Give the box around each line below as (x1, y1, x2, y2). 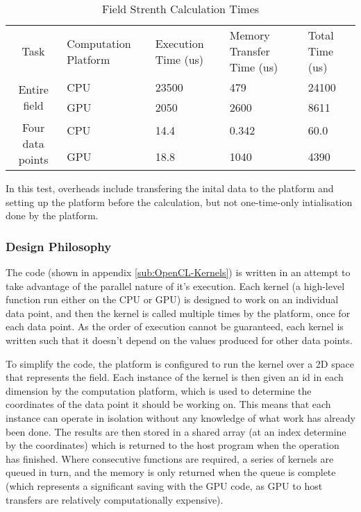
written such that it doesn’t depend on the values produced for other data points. (6, 332, 353, 347)
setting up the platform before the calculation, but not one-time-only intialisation (6, 194, 353, 209)
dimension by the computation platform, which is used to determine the (6, 383, 312, 398)
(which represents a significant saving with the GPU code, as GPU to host (6, 478, 323, 493)
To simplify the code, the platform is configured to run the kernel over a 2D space (6, 356, 354, 370)
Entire (18, 81, 49, 97)
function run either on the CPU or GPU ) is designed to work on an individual (6, 292, 339, 307)
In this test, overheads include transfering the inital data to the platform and (6, 181, 334, 195)
